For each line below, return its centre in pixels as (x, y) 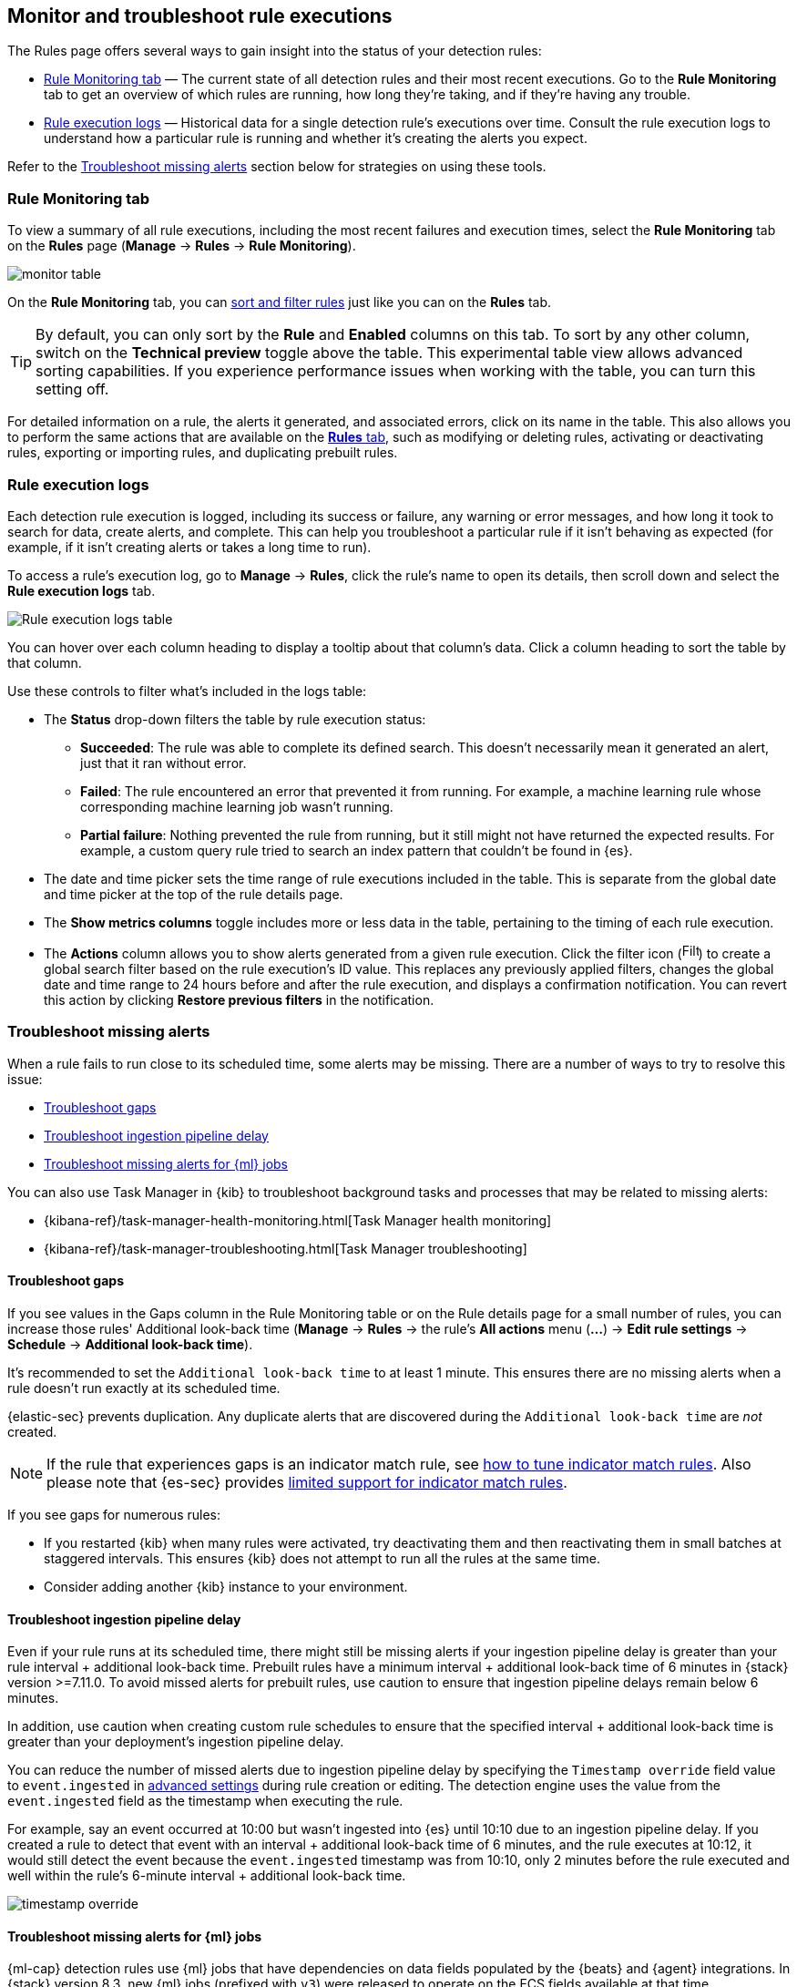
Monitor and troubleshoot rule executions (200, 16)
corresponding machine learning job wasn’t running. (237, 806)
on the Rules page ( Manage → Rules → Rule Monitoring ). (182, 246)
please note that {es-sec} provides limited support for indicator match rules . (307, 1482)
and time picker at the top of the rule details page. (194, 894)
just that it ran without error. (163, 763)
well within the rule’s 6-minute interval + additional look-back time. (207, 1876)
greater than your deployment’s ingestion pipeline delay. (176, 1742)
